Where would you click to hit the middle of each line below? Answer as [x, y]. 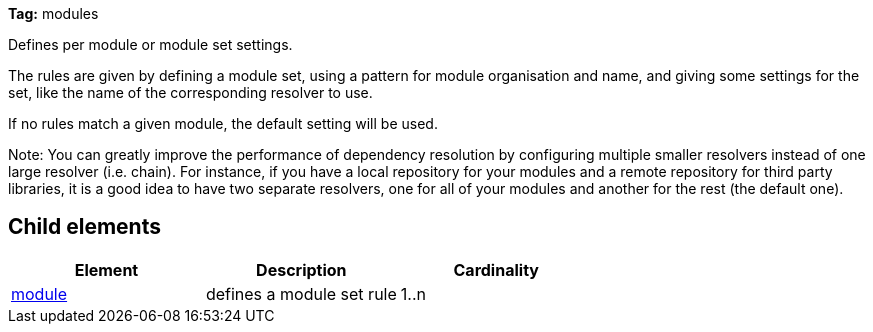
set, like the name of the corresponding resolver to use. [190, 92]
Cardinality [496, 269]
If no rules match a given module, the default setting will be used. [223, 123]
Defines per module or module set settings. [150, 44]
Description [301, 269]
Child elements [84, 227]
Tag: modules [53, 13]
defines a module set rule [301, 293]
